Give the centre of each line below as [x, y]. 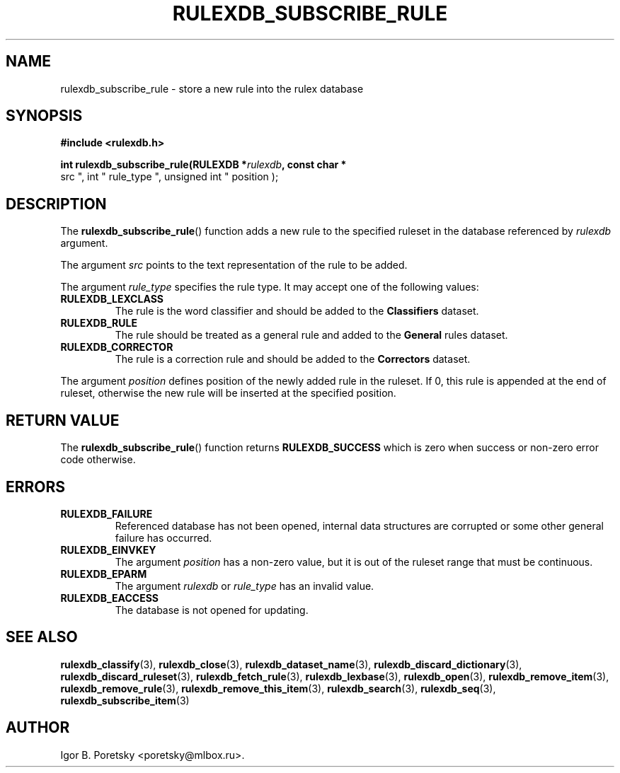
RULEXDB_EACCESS [110, 598]
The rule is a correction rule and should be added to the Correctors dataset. [293, 359]
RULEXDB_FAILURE [107, 513]
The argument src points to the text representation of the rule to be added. [234, 265]
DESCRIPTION [56, 204]
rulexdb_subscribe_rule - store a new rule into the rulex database [212, 88]
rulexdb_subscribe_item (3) [125, 700]
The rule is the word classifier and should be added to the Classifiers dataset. [297, 311]
